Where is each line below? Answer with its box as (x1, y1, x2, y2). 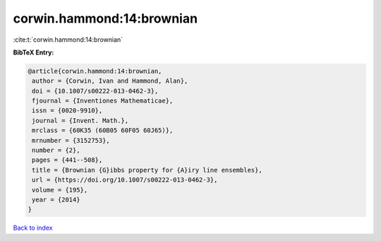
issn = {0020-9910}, (32, 107, 103, 114)
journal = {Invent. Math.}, (32, 117, 129, 124)
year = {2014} (32, 196, 80, 204)
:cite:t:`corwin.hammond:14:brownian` (13, 35, 123, 44)
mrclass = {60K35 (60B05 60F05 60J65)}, (32, 127, 174, 134)
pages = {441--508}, (32, 156, 103, 164)
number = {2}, (32, 146, 80, 155)
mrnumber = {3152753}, (32, 136, 111, 144)
